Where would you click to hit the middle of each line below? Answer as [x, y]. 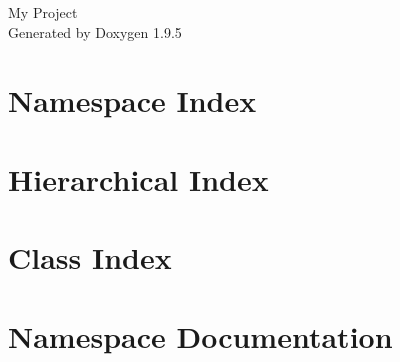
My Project [43, 12]
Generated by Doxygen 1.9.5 [95, 31]
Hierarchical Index [138, 178]
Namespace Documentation [200, 335]
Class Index [90, 257]
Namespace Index [132, 100]
